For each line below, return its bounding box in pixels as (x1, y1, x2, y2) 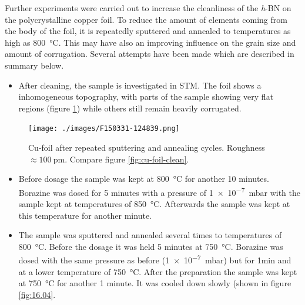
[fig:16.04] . (18, 288, 56, 300)
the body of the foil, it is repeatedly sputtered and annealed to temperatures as (5, 25, 291, 37)
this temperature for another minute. (18, 209, 152, 221)
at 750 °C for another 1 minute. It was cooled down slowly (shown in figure (18, 277, 291, 289)
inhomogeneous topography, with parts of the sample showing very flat (18, 90, 274, 103)
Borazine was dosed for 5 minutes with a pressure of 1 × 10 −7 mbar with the (18, 184, 301, 198)
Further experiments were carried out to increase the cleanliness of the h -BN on (5, 2, 291, 13)
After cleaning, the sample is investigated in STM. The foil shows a (18, 79, 262, 91)
